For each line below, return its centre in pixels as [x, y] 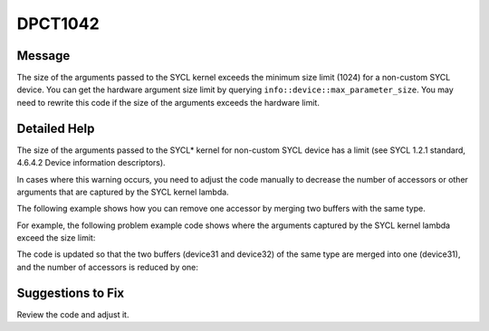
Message [43, 56]
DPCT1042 [58, 24]
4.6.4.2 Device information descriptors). [91, 163]
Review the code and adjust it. [73, 314]
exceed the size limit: [56, 238]
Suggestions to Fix [71, 293]
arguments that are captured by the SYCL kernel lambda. [123, 192]
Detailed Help [56, 128]
